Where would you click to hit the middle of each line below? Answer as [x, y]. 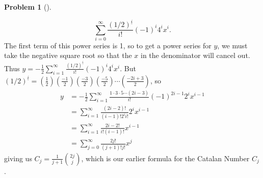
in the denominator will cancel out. [195, 55]
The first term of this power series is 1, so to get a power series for [108, 45]
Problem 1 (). [28, 7]
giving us [18, 158]
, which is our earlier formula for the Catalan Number [165, 158]
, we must [232, 45]
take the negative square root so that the [68, 55]
